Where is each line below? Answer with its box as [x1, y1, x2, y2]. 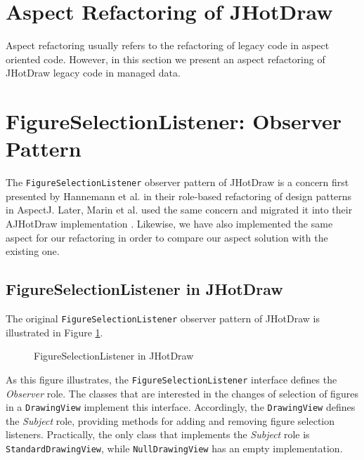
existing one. [6, 244, 60, 258]
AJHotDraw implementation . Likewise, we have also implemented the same [6, 216, 333, 231]
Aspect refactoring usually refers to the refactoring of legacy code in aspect [6, 38, 330, 53]
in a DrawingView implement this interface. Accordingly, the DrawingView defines [6, 400, 356, 414]
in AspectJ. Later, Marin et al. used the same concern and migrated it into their [6, 202, 353, 217]
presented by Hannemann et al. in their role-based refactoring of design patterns [6, 188, 352, 203]
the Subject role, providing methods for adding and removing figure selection [6, 413, 335, 428]
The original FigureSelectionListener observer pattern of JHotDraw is [6, 311, 320, 326]
